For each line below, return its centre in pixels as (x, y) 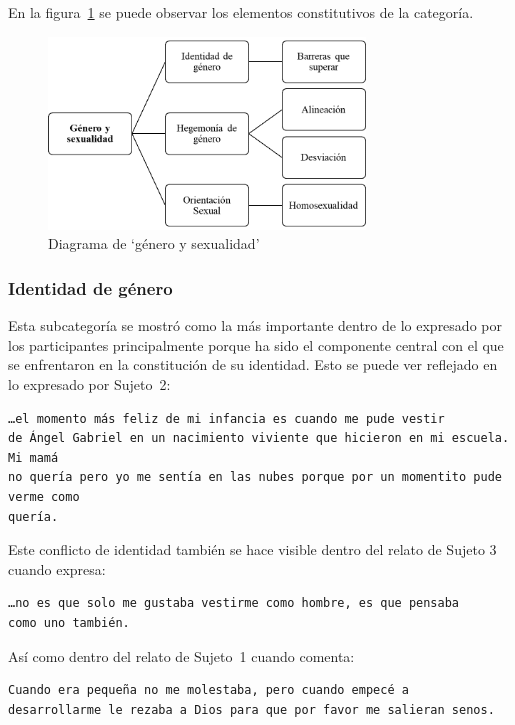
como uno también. (69, 622)
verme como (44, 496)
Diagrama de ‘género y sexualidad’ (154, 243)
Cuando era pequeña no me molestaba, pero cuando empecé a (208, 690)
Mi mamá (33, 457)
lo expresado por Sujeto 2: (89, 384)
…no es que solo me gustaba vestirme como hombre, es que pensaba (234, 603)
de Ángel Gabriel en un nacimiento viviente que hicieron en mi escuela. (259, 438)
